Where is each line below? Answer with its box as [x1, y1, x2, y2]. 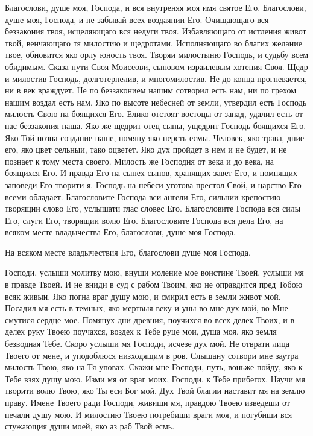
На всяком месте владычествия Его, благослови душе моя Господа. [5, 245, 251, 258]
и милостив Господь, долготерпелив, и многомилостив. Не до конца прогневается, [5, 72, 307, 84]
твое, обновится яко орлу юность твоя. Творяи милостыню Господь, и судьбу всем [5, 48, 309, 61]
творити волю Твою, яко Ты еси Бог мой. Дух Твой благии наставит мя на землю [5, 384, 305, 397]
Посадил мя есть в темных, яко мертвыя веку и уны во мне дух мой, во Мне [5, 302, 288, 314]
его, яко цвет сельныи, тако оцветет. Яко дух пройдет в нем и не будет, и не [5, 143, 287, 156]
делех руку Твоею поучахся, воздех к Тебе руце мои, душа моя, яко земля [5, 325, 277, 338]
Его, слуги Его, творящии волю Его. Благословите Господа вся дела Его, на [5, 213, 283, 226]
